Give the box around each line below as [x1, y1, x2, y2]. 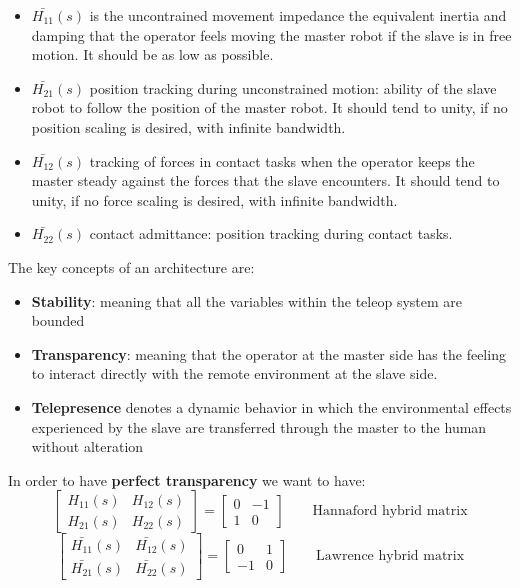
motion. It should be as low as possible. [31, 44, 274, 65]
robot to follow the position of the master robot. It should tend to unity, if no [31, 97, 508, 118]
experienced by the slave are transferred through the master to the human [31, 416, 487, 437]
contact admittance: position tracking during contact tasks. [89, 223, 453, 244]
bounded [31, 310, 85, 331]
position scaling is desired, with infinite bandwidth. [31, 116, 346, 137]
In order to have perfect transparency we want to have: [8, 469, 366, 490]
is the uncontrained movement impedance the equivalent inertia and [89, 5, 507, 25]
